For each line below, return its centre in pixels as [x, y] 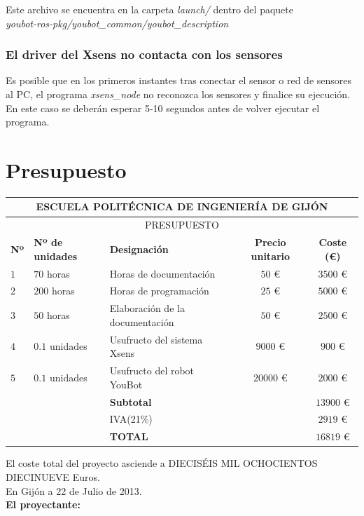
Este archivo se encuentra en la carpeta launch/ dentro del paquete [149, 9]
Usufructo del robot [152, 371]
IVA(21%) [131, 419]
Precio [270, 242]
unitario [271, 256]
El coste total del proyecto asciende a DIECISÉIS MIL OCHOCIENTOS [162, 463]
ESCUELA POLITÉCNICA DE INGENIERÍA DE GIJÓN [182, 206]
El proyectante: [43, 504]
